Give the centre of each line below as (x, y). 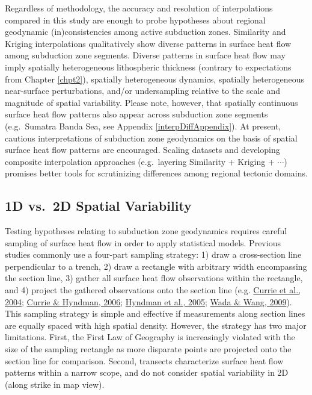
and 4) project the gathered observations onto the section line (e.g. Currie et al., (153, 290)
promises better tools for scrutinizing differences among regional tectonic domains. (156, 173)
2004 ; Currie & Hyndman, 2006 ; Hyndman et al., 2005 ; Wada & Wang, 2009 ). (148, 301)
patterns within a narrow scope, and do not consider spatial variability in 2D (147, 372)
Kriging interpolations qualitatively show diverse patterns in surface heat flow (148, 43)
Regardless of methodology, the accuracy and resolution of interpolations (139, 8)
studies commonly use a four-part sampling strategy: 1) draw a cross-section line (153, 254)
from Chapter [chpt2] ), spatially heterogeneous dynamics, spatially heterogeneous (154, 79)
